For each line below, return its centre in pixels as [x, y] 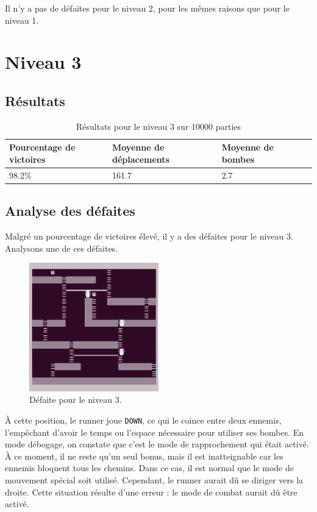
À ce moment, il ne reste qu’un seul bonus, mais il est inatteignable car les [144, 456]
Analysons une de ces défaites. [62, 248]
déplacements [141, 159]
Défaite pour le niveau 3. [76, 400]
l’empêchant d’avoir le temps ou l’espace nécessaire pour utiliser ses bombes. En [155, 432]
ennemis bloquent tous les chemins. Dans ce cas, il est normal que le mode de [149, 468]
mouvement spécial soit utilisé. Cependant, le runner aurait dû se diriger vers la [154, 480]
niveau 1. [22, 20]
